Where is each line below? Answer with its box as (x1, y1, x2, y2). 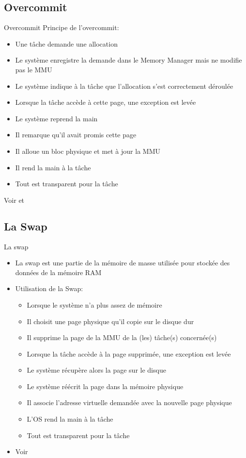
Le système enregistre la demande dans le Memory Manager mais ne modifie (15, 55, 242, 65)
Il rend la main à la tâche (15, 162, 91, 172)
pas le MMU (15, 64, 52, 74)
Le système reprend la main (15, 113, 98, 123)
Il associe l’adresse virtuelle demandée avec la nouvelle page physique (27, 397, 232, 408)
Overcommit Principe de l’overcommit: (4, 22, 119, 33)
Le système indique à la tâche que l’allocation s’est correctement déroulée (15, 81, 233, 91)
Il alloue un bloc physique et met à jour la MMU (15, 146, 160, 156)
